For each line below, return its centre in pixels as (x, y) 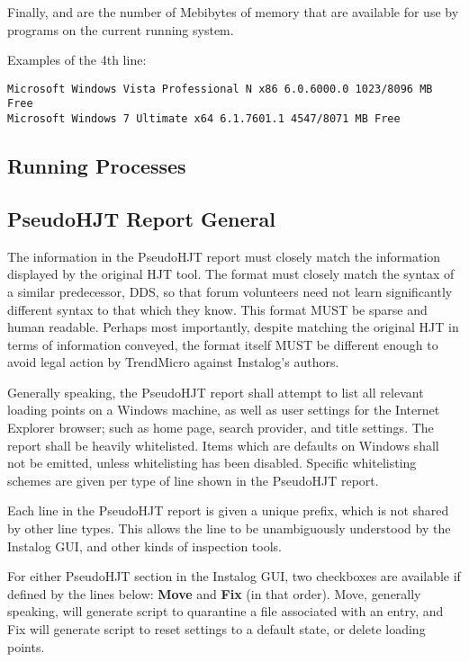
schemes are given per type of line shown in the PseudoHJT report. (193, 480)
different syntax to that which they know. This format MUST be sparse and (217, 309)
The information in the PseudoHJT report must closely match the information (224, 256)
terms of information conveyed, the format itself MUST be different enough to (223, 344)
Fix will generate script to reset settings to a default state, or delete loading (216, 629)
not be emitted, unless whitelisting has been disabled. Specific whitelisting (212, 463)
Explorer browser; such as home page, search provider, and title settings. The (221, 428)
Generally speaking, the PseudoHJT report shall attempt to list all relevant (216, 392)
